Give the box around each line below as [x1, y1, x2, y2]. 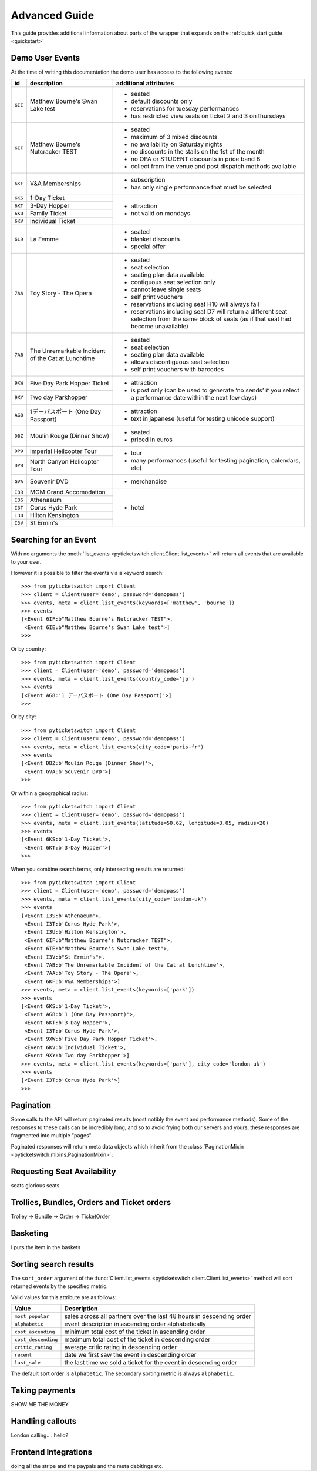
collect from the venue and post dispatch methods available [130, 162, 296, 171]
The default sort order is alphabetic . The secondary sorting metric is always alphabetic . [11, 1370, 234, 1377]
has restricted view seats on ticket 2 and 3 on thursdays [130, 112, 286, 120]
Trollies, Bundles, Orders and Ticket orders [11, 1197, 171, 1207]
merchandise [130, 477, 167, 485]
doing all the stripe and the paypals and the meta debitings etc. [11, 1462, 164, 1469]
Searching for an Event [11, 534, 96, 544]
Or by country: [11, 645, 46, 653]
